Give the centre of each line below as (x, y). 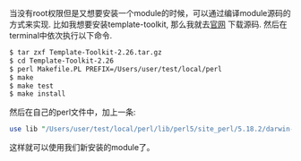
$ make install (38, 94)
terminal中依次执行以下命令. (61, 35)
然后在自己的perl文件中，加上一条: (73, 112)
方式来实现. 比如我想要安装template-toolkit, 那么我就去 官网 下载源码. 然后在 (148, 24)
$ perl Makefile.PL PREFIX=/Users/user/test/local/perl (116, 69)
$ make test (31, 86)
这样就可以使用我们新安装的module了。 (82, 148)
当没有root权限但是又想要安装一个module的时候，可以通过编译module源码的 (150, 13)
